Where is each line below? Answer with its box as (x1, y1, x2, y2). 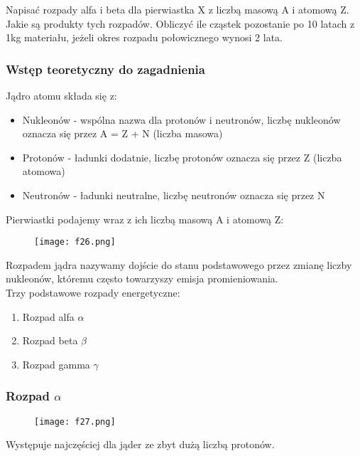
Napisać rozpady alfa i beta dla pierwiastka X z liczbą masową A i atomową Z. (6, 2, 349, 16)
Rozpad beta (22, 333, 78, 348)
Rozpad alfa (22, 309, 75, 324)
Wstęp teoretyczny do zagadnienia (6, 60, 205, 78)
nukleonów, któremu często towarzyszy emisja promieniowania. (6, 271, 278, 286)
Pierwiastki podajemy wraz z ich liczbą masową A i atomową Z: (6, 211, 284, 226)
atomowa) (22, 164, 65, 179)
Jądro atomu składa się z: (6, 88, 117, 102)
